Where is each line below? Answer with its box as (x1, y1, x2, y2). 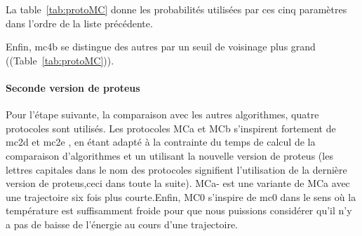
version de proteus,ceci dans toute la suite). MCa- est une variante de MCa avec (6, 176, 350, 190)
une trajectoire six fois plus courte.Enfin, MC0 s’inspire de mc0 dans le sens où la (6, 189, 356, 204)
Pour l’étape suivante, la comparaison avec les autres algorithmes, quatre (6, 107, 319, 122)
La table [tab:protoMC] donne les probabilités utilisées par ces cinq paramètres (6, 2, 347, 16)
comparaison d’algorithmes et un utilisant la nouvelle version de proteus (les (6, 148, 333, 162)
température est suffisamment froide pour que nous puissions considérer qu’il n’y (6, 203, 352, 218)
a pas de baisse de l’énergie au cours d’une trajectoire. (6, 216, 239, 231)
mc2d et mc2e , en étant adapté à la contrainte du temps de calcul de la (6, 134, 316, 149)
